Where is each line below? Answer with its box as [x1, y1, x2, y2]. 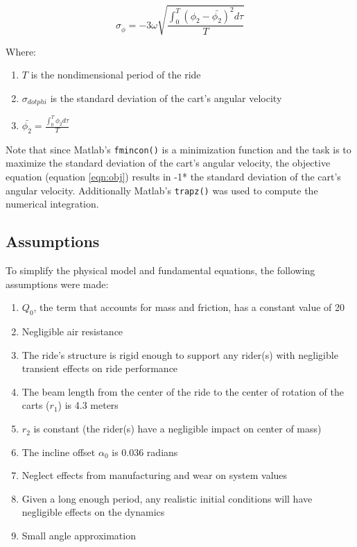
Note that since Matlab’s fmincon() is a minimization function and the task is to [6, 142, 351, 156]
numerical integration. [6, 196, 99, 211]
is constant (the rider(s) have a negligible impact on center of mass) [33, 421, 322, 436]
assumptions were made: [6, 276, 109, 291]
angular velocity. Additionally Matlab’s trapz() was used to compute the [6, 183, 318, 197]
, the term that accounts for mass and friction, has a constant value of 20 [33, 300, 345, 314]
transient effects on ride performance [21, 361, 178, 376]
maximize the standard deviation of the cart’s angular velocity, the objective [6, 155, 331, 170]
